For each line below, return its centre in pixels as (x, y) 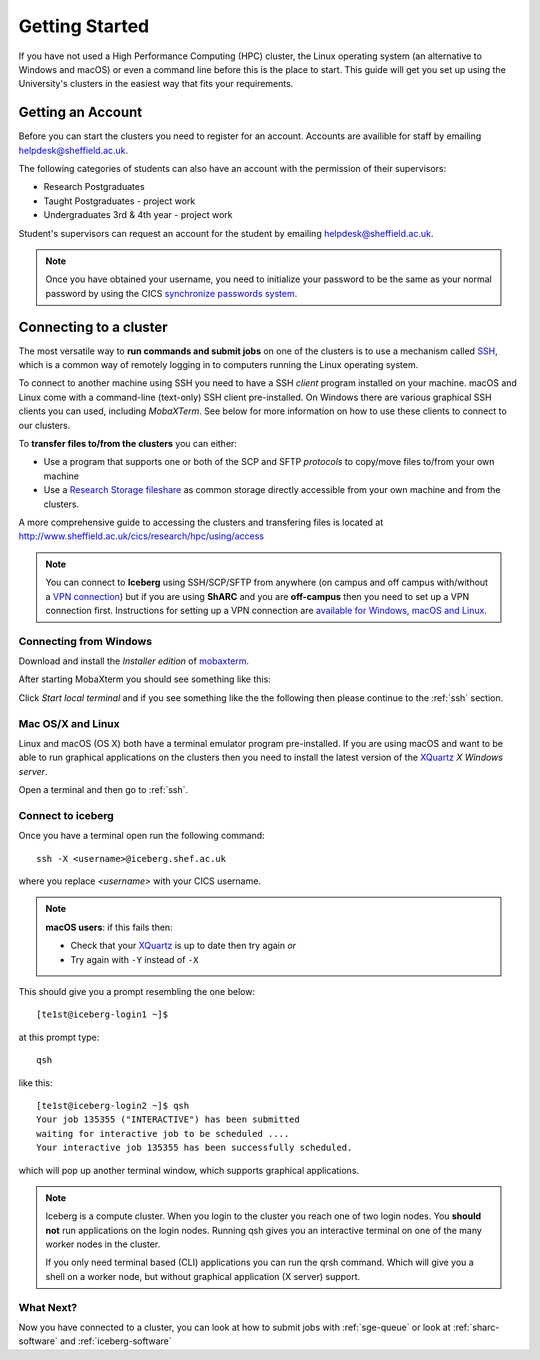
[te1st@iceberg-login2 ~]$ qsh (113, 1105)
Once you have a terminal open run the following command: (141, 836)
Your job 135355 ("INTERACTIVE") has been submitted (168, 1119)
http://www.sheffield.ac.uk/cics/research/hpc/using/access (141, 536)
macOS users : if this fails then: (109, 927)
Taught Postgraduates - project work (119, 201)
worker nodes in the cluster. (103, 1244)
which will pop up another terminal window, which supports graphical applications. (189, 1170)
